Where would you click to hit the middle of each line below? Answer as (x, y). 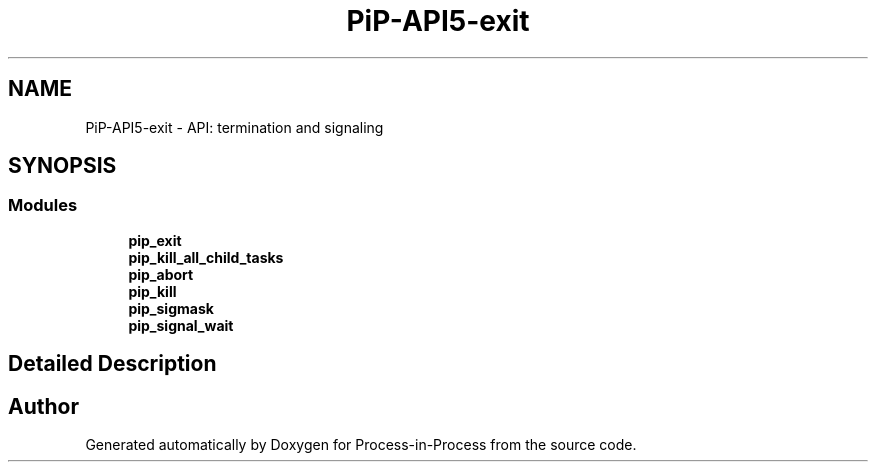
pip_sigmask (171, 308)
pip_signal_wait (181, 325)
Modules (43, 205)
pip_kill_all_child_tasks (206, 257)
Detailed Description (112, 364)
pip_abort (161, 274)
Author (43, 406)
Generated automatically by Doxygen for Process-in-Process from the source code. (361, 445)
